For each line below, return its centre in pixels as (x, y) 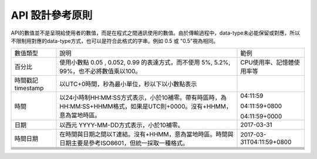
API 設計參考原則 (52, 15)
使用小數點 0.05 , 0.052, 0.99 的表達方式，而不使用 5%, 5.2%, (145, 63)
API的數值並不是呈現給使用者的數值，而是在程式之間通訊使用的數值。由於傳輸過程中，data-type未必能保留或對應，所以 (156, 33)
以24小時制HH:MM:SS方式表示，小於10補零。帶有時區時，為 (143, 98)
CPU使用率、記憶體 (267, 63)
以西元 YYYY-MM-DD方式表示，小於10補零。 (122, 125)
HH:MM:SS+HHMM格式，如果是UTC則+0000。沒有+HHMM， (146, 107)
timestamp (29, 88)
